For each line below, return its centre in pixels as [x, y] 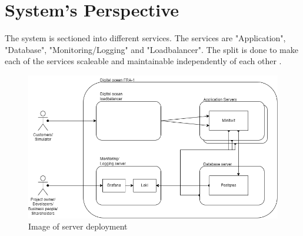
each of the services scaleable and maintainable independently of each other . [143, 61]
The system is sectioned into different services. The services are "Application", [145, 38]
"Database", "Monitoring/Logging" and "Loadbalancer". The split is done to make [151, 49]
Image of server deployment [78, 226]
